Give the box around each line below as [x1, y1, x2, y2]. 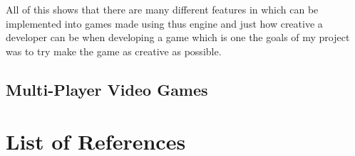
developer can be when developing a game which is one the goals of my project [6, 30, 350, 45]
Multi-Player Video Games [6, 78, 208, 100]
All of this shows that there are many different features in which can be [6, 2, 319, 16]
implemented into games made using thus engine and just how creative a [6, 16, 323, 30]
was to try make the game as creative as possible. [6, 43, 222, 58]
